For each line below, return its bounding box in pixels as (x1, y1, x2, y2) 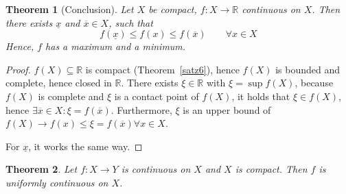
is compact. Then (235, 162, 308, 176)
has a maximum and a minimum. (45, 39, 186, 53)
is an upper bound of (183, 102, 271, 117)
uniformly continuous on (5, 175, 108, 189)
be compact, (148, 2, 197, 16)
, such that (108, 15, 153, 29)
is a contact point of (114, 88, 199, 103)
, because (295, 75, 334, 90)
